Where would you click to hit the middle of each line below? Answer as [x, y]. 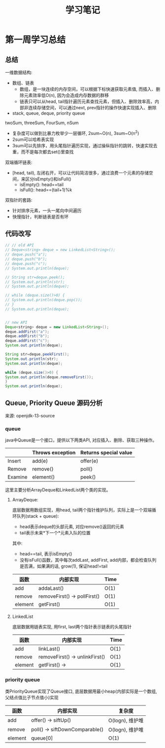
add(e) [40, 461]
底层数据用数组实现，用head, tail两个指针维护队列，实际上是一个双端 [82, 510]
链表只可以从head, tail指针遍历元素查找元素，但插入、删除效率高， [87, 101]
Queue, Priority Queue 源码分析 [54, 403]
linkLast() [49, 649]
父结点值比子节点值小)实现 [32, 697]
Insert [14, 461]
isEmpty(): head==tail [42, 184]
